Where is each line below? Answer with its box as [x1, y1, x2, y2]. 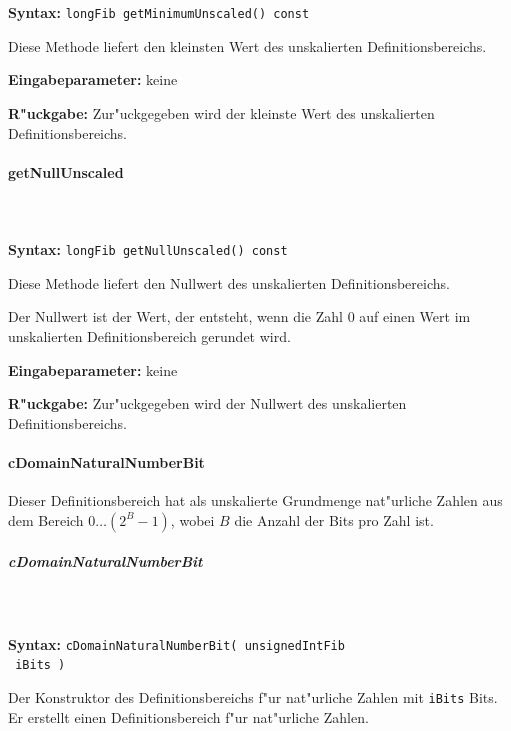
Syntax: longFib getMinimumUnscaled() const [8, 2, 310, 23]
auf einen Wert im [359, 306, 471, 327]
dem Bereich [8, 509, 84, 530]
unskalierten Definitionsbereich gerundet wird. [8, 326, 291, 347]
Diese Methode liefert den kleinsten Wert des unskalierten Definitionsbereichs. [8, 35, 487, 56]
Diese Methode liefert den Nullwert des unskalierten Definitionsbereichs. [8, 272, 450, 293]
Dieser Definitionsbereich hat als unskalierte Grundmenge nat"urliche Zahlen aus [8, 490, 503, 511]
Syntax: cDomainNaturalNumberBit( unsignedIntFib [8, 633, 345, 654]
